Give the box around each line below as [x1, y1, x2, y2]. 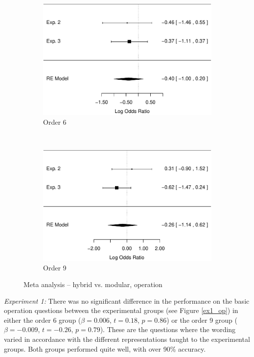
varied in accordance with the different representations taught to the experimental [4, 334, 250, 344]
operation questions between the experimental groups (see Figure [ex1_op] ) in [4, 305, 238, 315]
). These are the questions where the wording [100, 324, 236, 335]
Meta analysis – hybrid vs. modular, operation [23, 279, 162, 289]
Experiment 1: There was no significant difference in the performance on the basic [4, 295, 250, 306]
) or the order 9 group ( [166, 314, 237, 325]
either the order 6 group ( [4, 314, 81, 325]
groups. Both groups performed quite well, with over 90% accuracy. [4, 343, 206, 354]
